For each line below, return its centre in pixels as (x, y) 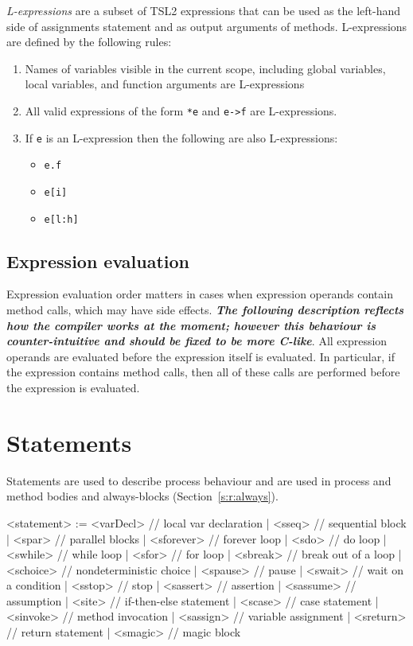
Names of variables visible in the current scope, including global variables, (205, 68)
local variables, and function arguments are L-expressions (165, 84)
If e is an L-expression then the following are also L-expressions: (181, 137)
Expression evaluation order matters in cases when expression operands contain (200, 294)
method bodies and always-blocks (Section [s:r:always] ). (142, 496)
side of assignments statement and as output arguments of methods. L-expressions (207, 26)
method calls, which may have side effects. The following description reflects (205, 310)
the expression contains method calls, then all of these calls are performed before (203, 372)
